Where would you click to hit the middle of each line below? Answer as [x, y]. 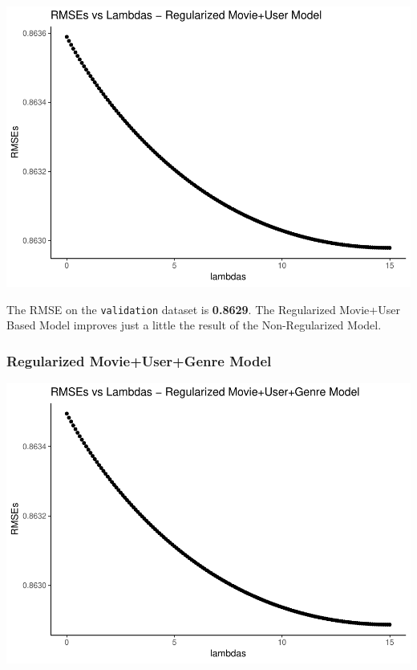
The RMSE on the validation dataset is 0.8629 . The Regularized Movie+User [203, 309]
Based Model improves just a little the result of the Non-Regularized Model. [194, 325]
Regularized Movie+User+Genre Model [139, 360]
